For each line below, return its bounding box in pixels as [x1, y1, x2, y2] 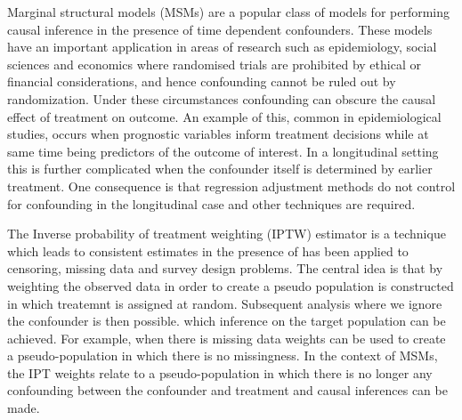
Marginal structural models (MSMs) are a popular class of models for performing [7, 3, 450, 20]
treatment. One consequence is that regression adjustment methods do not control [7, 176, 456, 195]
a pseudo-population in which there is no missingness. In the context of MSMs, [7, 346, 438, 365]
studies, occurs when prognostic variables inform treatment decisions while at [7, 125, 429, 143]
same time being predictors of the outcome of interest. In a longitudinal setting [7, 141, 439, 160]
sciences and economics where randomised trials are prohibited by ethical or [7, 54, 421, 73]
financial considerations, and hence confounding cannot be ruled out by [7, 72, 396, 91]
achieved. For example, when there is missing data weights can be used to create [7, 328, 446, 347]
